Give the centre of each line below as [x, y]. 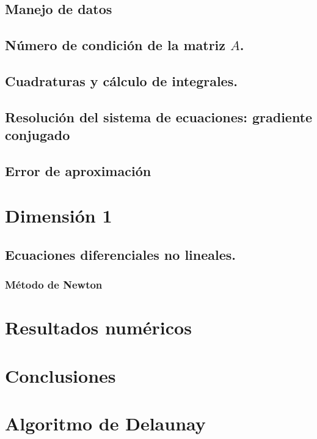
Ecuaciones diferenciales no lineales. [120, 255]
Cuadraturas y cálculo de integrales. [121, 80]
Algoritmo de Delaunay [105, 423]
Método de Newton [54, 285]
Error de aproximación [78, 170]
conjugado [38, 135]
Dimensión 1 [59, 216]
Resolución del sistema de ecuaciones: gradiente [159, 116]
